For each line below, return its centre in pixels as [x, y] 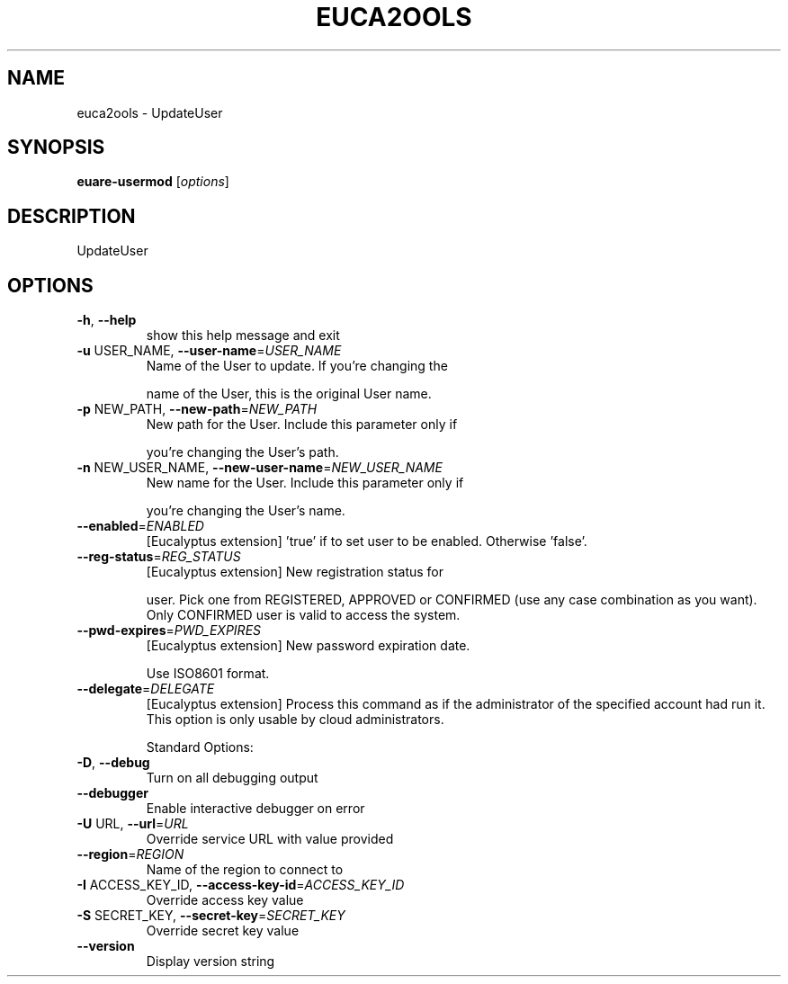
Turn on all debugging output [232, 778]
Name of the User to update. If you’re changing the [297, 366]
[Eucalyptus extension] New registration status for [295, 572]
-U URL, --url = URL [133, 824]
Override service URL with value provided [270, 839]
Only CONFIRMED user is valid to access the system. [303, 615]
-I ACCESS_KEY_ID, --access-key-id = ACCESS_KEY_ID [241, 885]
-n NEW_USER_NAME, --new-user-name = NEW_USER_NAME [260, 468]
